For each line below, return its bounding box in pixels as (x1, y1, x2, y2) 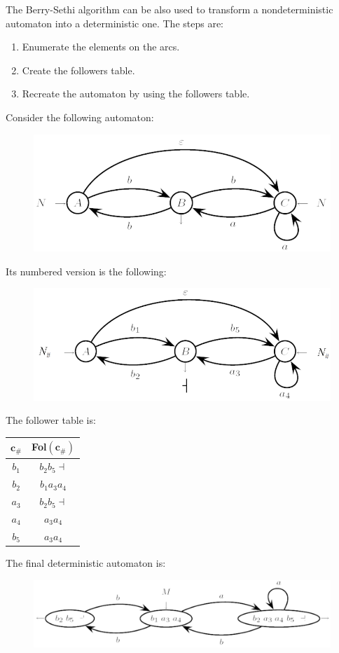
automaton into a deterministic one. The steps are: (6, 15, 224, 30)
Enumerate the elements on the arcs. (22, 39, 180, 54)
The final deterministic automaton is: (6, 555, 166, 570)
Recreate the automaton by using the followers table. (22, 86, 250, 101)
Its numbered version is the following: (6, 263, 167, 278)
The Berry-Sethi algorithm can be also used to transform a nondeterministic (6, 2, 333, 16)
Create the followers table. (22, 62, 135, 77)
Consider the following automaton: (6, 109, 154, 124)
